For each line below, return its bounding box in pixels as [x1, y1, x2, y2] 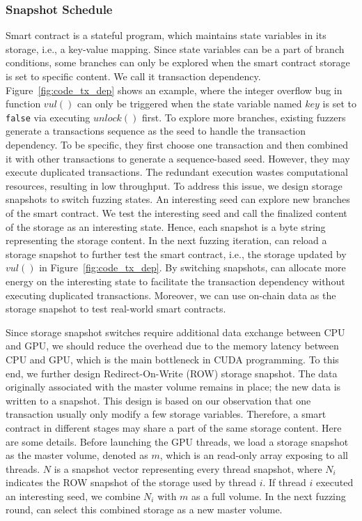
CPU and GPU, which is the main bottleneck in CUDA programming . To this [6, 352, 339, 366]
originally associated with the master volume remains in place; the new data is [6, 379, 341, 394]
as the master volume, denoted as [6, 448, 148, 462]
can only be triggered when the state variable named [77, 96, 302, 111]
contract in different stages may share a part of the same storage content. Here [6, 420, 342, 435]
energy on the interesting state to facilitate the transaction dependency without [6, 273, 345, 288]
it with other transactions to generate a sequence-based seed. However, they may [6, 151, 350, 165]
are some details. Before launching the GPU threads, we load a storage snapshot [6, 434, 349, 448]
